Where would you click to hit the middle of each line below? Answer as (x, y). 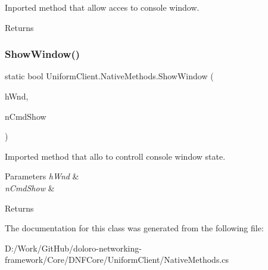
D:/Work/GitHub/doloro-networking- (73, 248)
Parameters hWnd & (42, 176)
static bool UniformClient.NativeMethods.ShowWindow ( (109, 76)
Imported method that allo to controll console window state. (115, 156)
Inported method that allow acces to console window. (102, 7)
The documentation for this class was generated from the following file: (134, 228)
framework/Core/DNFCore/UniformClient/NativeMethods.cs (117, 260)
